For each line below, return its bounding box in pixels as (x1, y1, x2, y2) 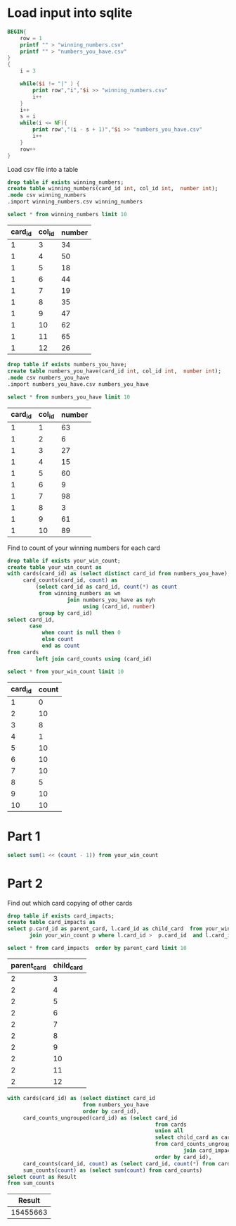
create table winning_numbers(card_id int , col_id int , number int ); (7, 185, 218, 192)
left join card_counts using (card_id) (35, 655, 152, 663)
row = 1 (20, 35, 42, 42)
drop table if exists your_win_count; (7, 557, 121, 564)
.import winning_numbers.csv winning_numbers (7, 199, 143, 206)
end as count (41, 642, 80, 649)
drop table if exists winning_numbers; (7, 178, 124, 186)
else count (41, 636, 74, 643)
